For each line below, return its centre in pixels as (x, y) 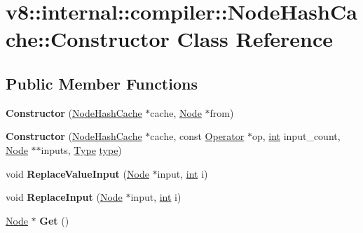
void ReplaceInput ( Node (64, 197)
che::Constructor (88, 39)
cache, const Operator (197, 136)
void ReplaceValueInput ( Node (77, 173)
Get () (54, 220)
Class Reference (255, 39)
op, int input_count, (296, 136)
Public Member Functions (102, 83)
